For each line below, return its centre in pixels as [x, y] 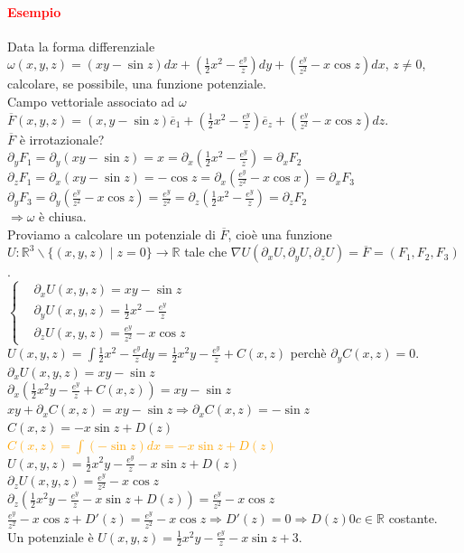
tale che [206, 252]
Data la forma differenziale [81, 46]
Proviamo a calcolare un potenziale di [111, 234]
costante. [413, 518]
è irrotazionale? [62, 139]
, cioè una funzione [280, 234]
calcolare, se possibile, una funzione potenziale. [137, 84]
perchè [308, 353]
